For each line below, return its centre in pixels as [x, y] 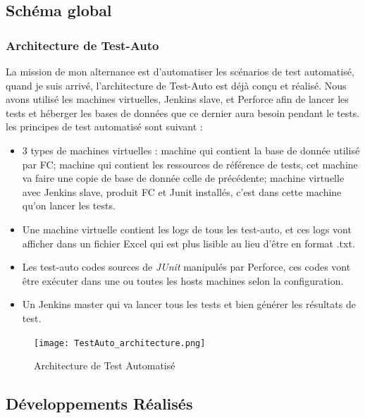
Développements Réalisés [99, 404]
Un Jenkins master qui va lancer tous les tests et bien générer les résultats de [189, 304]
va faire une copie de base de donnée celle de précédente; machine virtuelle [183, 178]
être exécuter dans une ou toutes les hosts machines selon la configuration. [183, 280]
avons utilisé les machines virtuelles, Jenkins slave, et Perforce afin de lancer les [177, 99]
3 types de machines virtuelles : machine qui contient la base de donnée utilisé [191, 150]
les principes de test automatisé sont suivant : [104, 127]
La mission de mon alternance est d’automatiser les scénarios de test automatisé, [180, 71]
